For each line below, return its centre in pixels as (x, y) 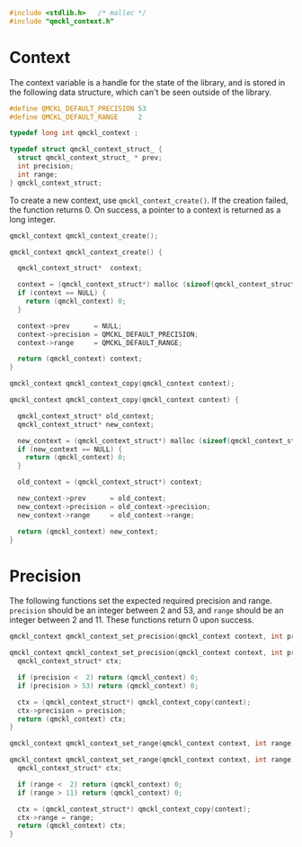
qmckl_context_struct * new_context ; (86, 424)
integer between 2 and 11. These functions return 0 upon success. (132, 620)
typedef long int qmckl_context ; (74, 133)
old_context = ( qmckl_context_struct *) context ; (110, 482)
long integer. (33, 219)
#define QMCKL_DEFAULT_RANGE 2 (76, 117)
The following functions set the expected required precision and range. (141, 601)
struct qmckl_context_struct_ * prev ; (90, 158)
